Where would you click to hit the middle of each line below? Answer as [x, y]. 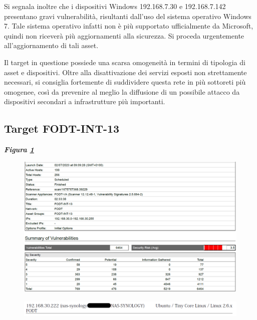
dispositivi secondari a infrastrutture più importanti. [85, 101]
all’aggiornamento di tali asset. [51, 45]
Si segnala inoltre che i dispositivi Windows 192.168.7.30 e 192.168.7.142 [115, 6]
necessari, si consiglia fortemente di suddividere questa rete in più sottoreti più [125, 82]
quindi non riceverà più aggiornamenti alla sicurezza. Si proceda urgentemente [124, 35]
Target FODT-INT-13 [62, 128]
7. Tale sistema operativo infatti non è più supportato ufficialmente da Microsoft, [129, 26]
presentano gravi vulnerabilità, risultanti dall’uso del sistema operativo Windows [128, 16]
